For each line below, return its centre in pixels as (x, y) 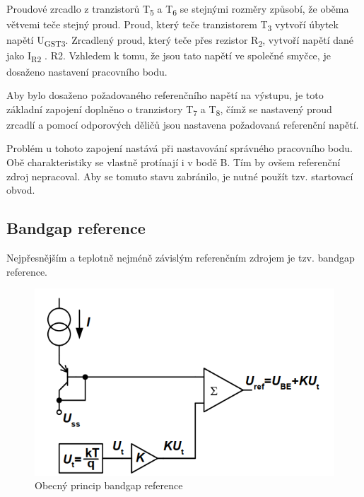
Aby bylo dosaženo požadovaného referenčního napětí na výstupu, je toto (165, 95)
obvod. (21, 190)
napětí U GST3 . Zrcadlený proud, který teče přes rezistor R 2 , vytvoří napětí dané (180, 41)
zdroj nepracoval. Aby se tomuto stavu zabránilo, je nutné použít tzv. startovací (180, 176)
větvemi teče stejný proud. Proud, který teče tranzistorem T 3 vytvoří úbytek (172, 25)
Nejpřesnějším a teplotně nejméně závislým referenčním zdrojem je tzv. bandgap (181, 257)
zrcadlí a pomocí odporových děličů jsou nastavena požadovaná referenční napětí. (183, 124)
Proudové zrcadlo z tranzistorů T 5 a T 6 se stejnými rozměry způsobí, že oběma (178, 10)
